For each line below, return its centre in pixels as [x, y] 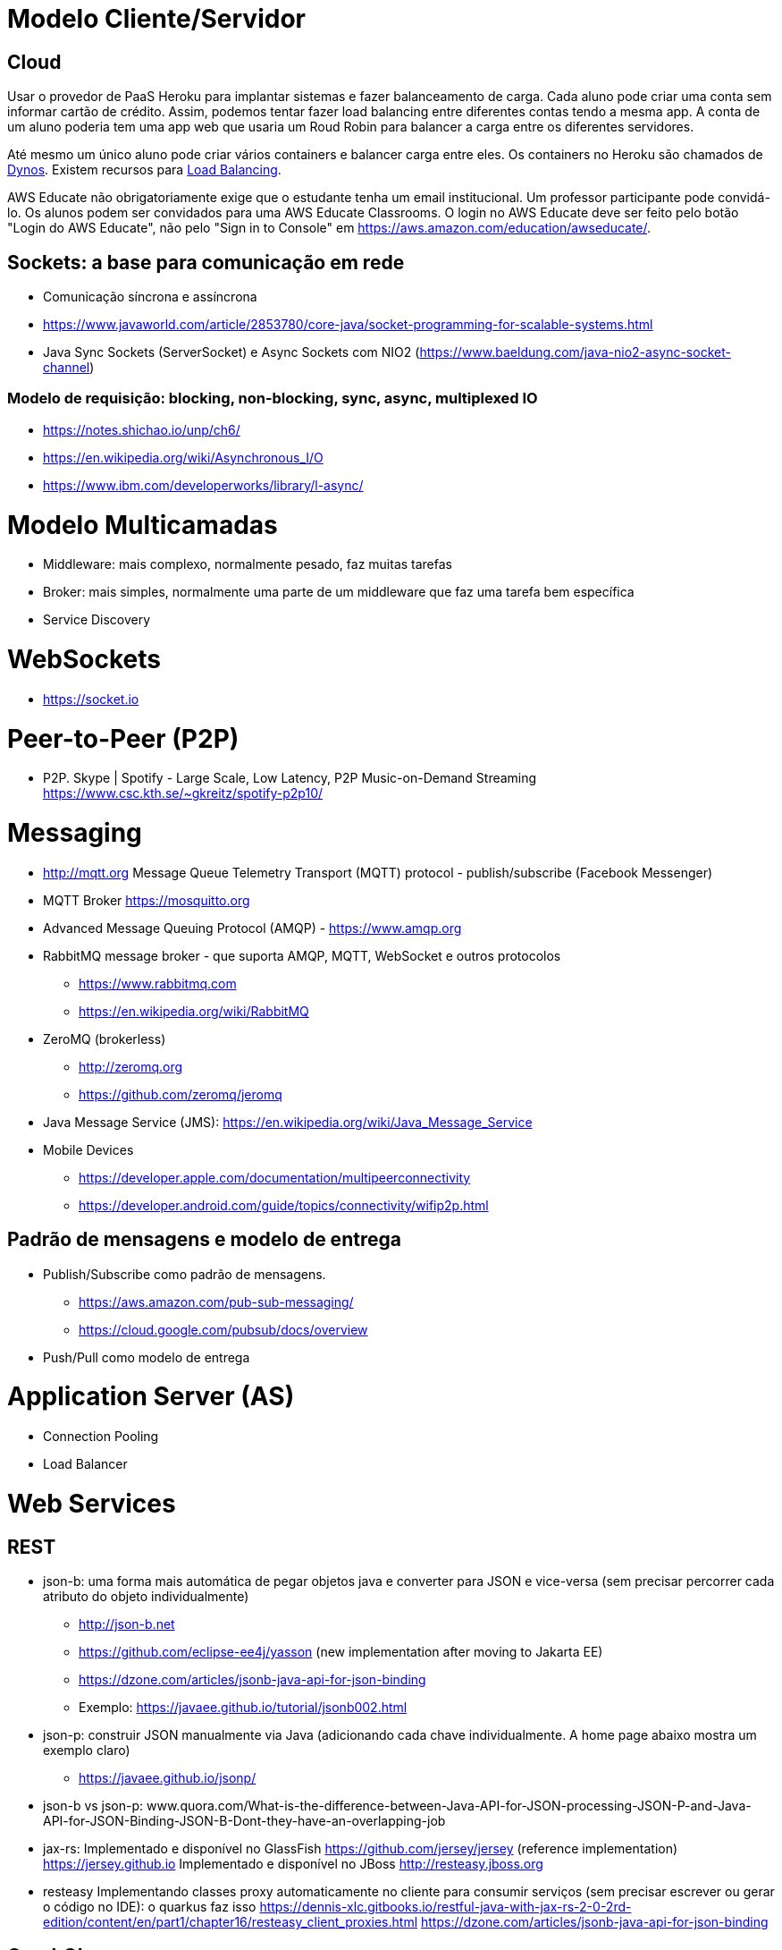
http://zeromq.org [131, 1066]
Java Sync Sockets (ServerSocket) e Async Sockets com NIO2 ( [231, 352]
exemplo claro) [87, 1751]
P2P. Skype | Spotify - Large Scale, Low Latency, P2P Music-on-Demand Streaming [290, 778]
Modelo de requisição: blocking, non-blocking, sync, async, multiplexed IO [273, 398]
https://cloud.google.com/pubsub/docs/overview [223, 1329]
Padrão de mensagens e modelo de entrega [204, 1240]
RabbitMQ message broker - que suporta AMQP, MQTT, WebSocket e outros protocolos [302, 955]
